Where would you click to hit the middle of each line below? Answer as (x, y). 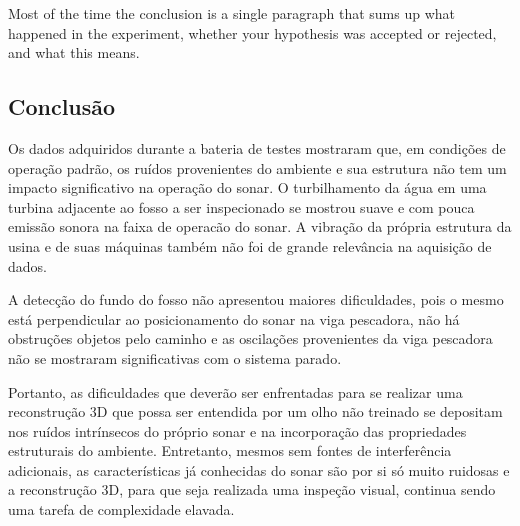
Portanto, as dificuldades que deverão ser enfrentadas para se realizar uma (235, 391)
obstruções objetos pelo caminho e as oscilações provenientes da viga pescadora (250, 338)
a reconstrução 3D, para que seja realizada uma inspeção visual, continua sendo (252, 489)
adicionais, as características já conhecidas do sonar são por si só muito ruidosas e (259, 469)
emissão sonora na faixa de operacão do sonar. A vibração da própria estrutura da (260, 226)
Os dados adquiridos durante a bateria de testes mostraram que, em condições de (257, 147)
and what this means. (74, 52)
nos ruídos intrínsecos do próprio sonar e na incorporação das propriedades (237, 430)
